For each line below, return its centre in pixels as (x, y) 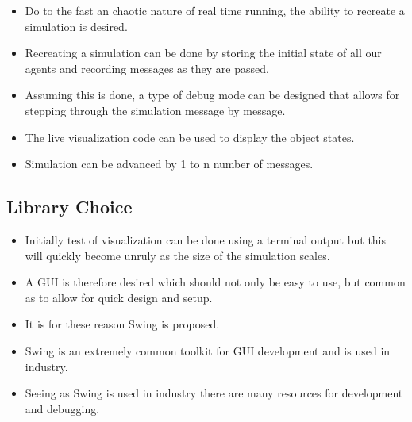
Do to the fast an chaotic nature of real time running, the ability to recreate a (215, 10)
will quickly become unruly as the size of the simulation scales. (177, 255)
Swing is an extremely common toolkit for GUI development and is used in (208, 350)
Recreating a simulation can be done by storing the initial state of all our (203, 53)
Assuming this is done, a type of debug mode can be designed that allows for (212, 95)
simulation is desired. (76, 26)
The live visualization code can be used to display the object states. (190, 137)
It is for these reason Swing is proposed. (122, 324)
